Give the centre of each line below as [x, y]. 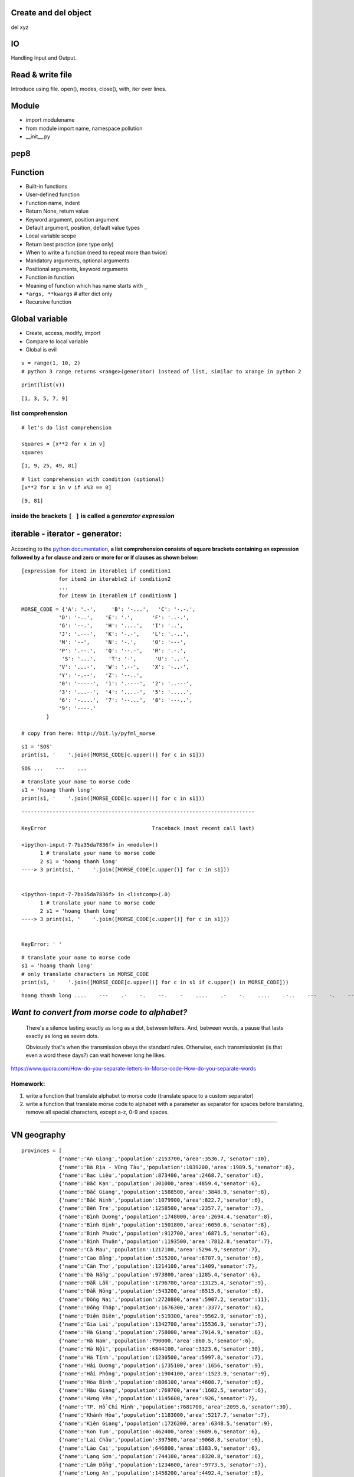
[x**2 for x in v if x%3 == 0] [67, 487]
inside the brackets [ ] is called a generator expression [93, 516]
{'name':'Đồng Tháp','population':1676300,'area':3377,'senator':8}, [161, 1308]
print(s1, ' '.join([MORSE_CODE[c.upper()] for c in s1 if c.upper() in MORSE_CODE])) [155, 983]
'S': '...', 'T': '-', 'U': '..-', [126, 659]
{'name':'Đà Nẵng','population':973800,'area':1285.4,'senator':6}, [160, 1274]
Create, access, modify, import [63, 333]
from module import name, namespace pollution [84, 128]
